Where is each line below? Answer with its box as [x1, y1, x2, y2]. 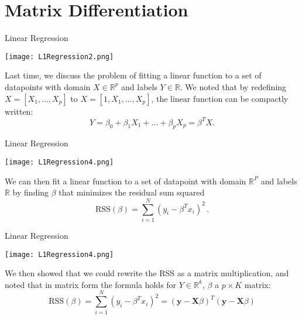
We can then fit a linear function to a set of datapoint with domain [5, 174, 246, 187]
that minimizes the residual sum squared [59, 186, 205, 198]
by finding [12, 186, 49, 198]
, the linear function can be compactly [151, 92, 289, 104]
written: [5, 105, 33, 117]
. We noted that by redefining [180, 80, 287, 92]
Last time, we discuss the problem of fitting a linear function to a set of [5, 69, 262, 81]
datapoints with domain [5, 80, 91, 92]
